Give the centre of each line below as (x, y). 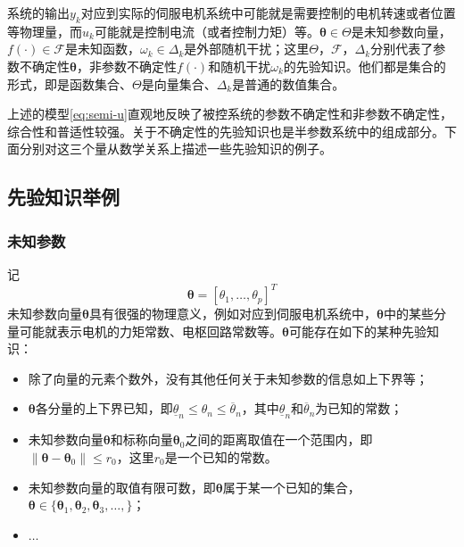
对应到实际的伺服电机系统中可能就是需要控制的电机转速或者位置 (268, 12)
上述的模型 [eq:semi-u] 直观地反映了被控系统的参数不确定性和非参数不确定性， (230, 114)
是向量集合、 (179, 83)
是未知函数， (103, 49)
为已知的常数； (359, 408)
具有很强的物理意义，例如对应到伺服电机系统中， (232, 314)
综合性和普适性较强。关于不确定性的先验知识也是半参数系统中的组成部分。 (226, 131)
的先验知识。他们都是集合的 (365, 66)
